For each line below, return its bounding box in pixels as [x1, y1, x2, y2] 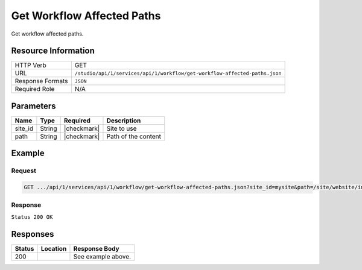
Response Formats [14, 77, 68, 86]
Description [106, 116, 141, 125]
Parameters [11, 101, 56, 111]
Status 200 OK [11, 213, 53, 220]
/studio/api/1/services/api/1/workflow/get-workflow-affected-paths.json [74, 70, 282, 77]
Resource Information [11, 46, 95, 56]
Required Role [14, 85, 55, 93]
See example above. [73, 252, 132, 260]
